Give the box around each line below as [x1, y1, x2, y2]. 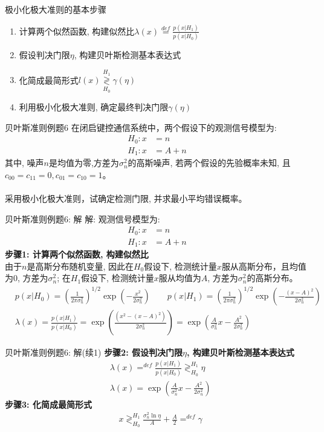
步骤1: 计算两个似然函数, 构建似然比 [5, 248, 149, 261]
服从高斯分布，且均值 [221, 259, 306, 272]
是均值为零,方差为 [48, 156, 119, 169]
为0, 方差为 [5, 271, 48, 284]
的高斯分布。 [247, 271, 298, 284]
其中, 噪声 [5, 156, 44, 169]
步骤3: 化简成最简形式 [5, 397, 92, 410]
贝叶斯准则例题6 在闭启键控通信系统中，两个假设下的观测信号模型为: [5, 121, 277, 133]
